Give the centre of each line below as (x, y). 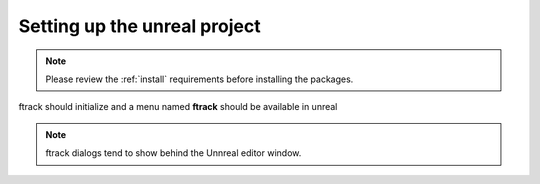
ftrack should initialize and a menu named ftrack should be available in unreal (178, 107)
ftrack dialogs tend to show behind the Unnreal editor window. (173, 153)
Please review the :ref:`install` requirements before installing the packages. (199, 79)
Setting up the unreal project (139, 26)
